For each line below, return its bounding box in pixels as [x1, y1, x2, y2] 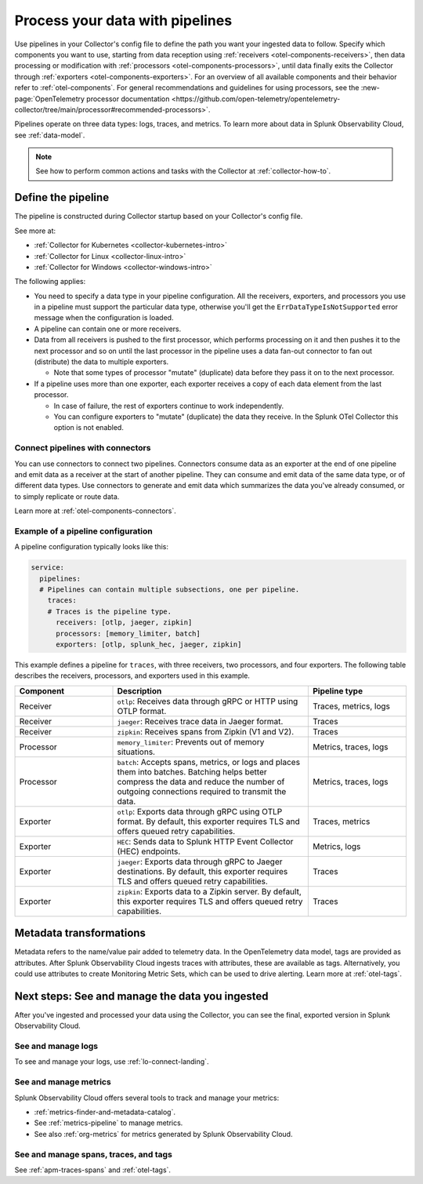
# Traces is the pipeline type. [47, 607, 172, 616]
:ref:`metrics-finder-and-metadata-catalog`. [34, 1107, 176, 1117]
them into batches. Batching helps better [117, 766, 267, 777]
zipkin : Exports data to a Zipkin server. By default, [117, 886, 302, 897]
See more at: [14, 226, 56, 235]
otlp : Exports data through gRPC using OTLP [117, 806, 283, 817]
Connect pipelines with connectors [14, 443, 151, 454]
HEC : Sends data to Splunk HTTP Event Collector [117, 836, 294, 847]
